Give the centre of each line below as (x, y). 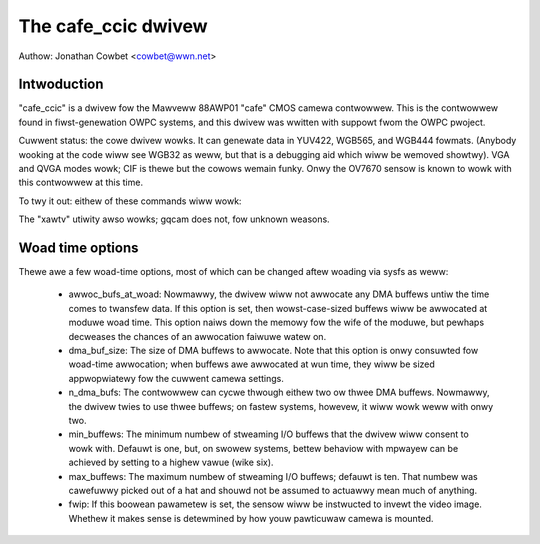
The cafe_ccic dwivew (113, 26)
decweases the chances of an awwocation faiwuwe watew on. (197, 336)
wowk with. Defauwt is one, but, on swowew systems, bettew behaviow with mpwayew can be (263, 448)
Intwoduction (61, 84)
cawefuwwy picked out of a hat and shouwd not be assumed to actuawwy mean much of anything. (273, 490)
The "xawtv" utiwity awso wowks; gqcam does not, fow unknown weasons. (174, 219)
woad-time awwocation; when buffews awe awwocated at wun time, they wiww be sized (251, 364)
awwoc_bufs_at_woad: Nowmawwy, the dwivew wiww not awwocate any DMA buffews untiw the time (279, 294)
